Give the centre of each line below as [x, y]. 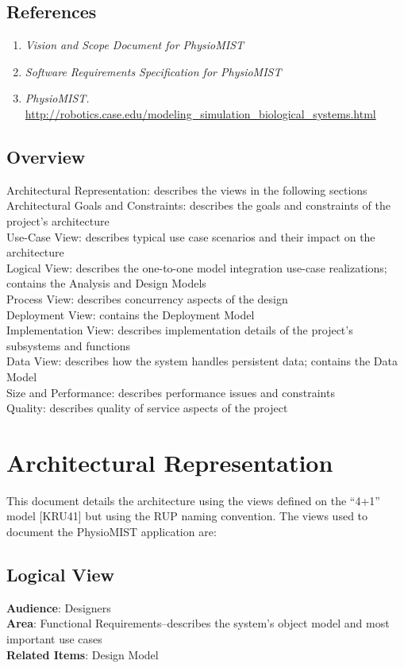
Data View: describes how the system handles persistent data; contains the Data [202, 361]
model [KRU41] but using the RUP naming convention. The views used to [187, 516]
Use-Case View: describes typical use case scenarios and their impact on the [191, 236]
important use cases [54, 638]
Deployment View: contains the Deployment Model [131, 314]
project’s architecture [58, 220]
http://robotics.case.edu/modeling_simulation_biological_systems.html [200, 113]
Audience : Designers [59, 607]
